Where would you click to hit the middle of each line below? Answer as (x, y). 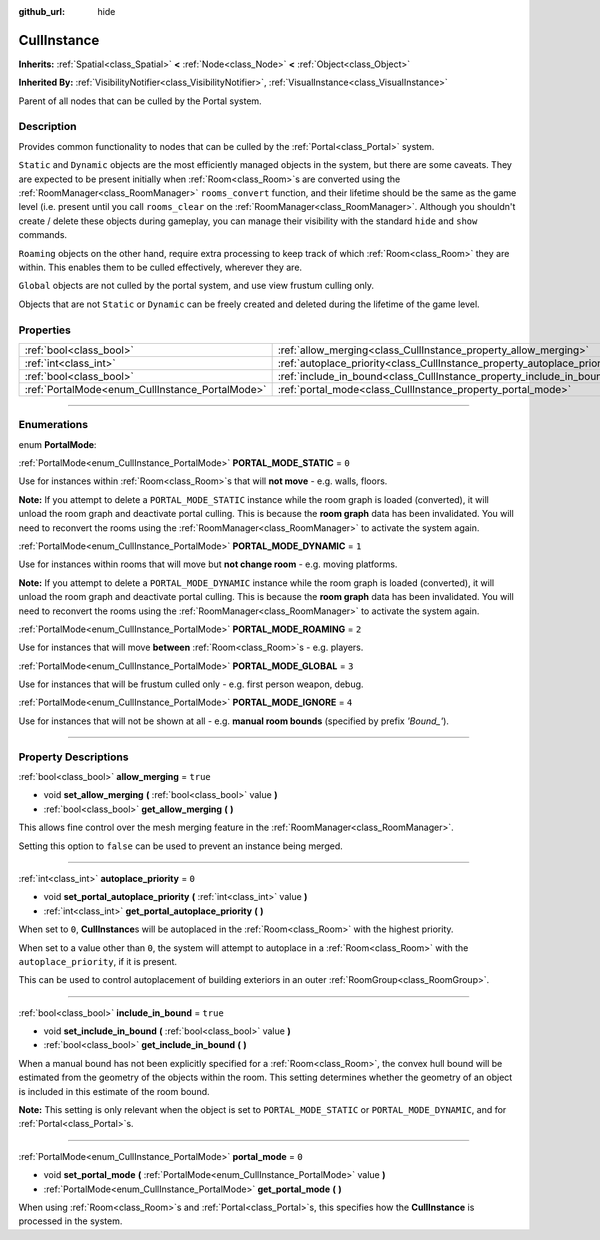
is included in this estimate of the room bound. (114, 1091)
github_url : (41, 11)
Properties (45, 330)
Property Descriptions (73, 757)
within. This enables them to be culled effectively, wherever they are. (160, 267)
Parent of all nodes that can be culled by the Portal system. (140, 101)
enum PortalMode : (57, 444)
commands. (43, 235)
